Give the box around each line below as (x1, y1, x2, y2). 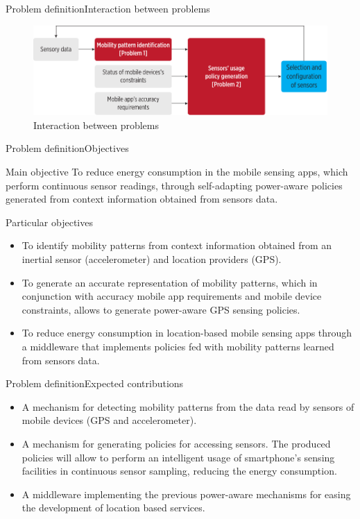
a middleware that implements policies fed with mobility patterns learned (22, 339, 334, 353)
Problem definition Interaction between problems (6, 1, 210, 15)
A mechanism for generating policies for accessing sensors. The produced (22, 436, 331, 450)
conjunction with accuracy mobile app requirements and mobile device (22, 289, 322, 303)
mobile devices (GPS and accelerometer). (22, 413, 197, 427)
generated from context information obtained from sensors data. (6, 192, 278, 206)
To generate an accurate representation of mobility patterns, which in (22, 275, 318, 289)
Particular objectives (6, 214, 93, 229)
